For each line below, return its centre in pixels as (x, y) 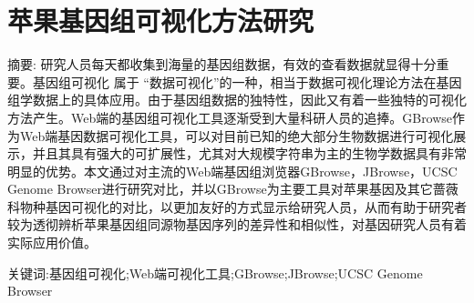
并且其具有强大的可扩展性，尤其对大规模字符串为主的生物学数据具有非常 (249, 153)
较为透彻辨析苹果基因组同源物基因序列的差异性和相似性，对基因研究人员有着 (237, 224)
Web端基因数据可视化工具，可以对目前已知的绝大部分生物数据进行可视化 (237, 135)
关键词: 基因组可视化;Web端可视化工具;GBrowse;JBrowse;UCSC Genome (215, 273)
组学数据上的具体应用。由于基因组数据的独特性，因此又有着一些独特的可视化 (237, 100)
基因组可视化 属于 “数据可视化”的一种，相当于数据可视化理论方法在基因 (247, 81)
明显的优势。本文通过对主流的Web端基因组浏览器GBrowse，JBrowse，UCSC (232, 171)
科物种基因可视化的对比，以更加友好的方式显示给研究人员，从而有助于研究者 (237, 206)
